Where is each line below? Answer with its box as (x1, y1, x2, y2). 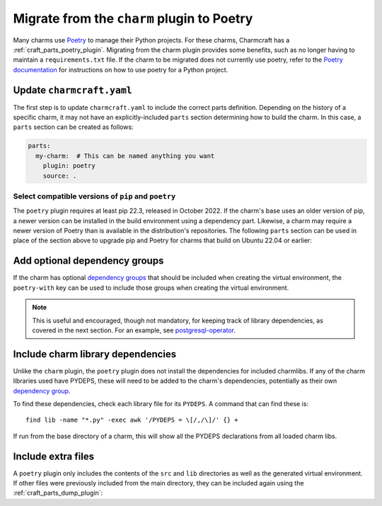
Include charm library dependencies (13, 348, 177, 360)
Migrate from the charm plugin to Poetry (13, 11, 253, 26)
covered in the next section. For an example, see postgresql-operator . (32, 326, 236, 334)
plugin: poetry (42, 162, 95, 170)
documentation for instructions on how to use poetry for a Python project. (13, 65, 228, 74)
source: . (42, 172, 77, 180)
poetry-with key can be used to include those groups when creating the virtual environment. (13, 283, 289, 292)
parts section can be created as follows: (13, 123, 134, 131)
